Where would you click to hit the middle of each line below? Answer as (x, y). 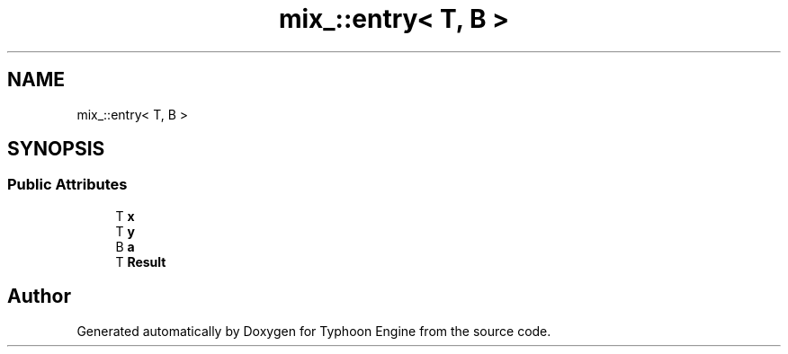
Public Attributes (67, 185)
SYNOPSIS (56, 149)
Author (39, 296)
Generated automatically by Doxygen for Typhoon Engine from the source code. (314, 331)
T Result (141, 261)
